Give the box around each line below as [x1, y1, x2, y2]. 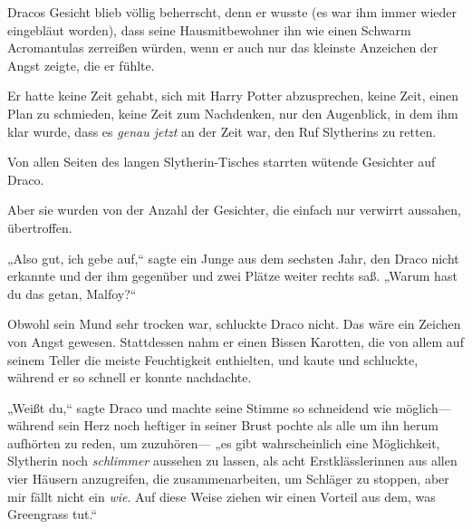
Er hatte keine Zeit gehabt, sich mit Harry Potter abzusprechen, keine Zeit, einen [7, 86, 459, 105]
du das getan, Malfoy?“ [7, 284, 137, 303]
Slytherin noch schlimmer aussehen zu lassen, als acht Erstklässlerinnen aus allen [7, 451, 458, 470]
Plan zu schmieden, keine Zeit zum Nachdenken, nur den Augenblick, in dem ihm [7, 103, 458, 122]
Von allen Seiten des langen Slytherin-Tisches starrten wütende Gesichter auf [7, 152, 436, 171]
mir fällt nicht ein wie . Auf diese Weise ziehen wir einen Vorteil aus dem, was [7, 486, 436, 505]
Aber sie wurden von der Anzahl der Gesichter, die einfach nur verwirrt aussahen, [7, 200, 461, 219]
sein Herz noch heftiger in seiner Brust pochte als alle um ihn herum [58, 416, 438, 435]
